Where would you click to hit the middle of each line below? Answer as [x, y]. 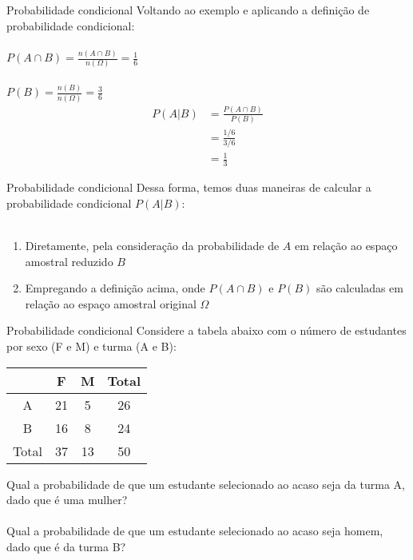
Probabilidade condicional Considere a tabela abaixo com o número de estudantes [206, 330]
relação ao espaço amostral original [111, 303]
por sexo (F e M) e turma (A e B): [91, 346]
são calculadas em [359, 288]
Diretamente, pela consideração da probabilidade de [152, 246]
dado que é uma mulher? [67, 500]
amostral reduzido [69, 261]
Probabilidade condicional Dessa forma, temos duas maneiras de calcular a [189, 187]
